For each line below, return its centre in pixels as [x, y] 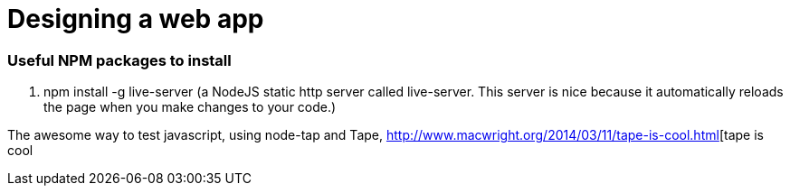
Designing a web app [136, 19]
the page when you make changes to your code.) [190, 107]
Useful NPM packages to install [119, 60]
